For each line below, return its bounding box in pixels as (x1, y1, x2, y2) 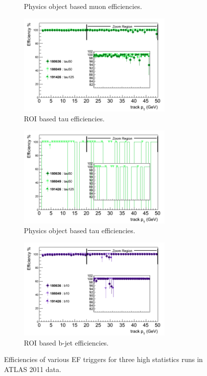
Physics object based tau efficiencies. (24, 225, 135, 236)
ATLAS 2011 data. (4, 364, 61, 375)
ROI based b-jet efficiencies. (24, 337, 109, 348)
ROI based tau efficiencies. (24, 113, 105, 123)
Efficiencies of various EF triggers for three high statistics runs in (4, 354, 203, 365)
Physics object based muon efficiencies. (24, 1, 142, 11)
